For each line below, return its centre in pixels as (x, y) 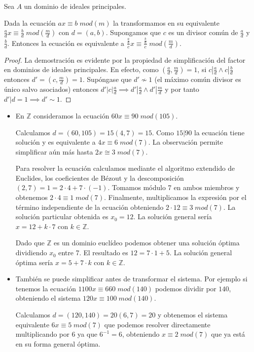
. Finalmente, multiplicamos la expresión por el (175, 197)
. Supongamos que (133, 32)
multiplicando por (42, 334)
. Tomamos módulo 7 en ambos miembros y (174, 187)
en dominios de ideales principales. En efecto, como (81, 69)
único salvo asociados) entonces (51, 89)
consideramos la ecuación (71, 115)
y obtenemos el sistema (193, 315)
